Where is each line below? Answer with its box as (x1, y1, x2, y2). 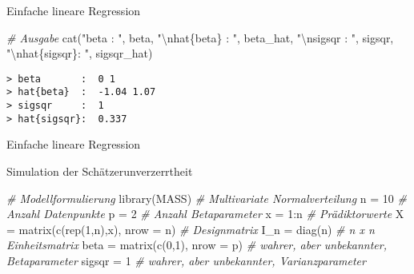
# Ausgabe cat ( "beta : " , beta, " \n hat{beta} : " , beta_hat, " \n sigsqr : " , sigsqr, (6, 29, 394, 46)
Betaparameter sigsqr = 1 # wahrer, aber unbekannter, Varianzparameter (6, 252, 366, 268)
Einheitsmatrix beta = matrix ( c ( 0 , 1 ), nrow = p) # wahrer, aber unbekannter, (6, 236, 388, 253)
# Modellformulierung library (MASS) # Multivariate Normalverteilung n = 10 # (6, 189, 407, 206)
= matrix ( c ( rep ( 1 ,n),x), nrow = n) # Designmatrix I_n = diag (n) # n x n (6, 220, 375, 237)
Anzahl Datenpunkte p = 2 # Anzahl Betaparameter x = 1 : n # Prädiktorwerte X (6, 205, 404, 222)
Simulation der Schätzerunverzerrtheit (6, 163, 193, 179)
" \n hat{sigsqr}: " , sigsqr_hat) (6, 45, 153, 62)
